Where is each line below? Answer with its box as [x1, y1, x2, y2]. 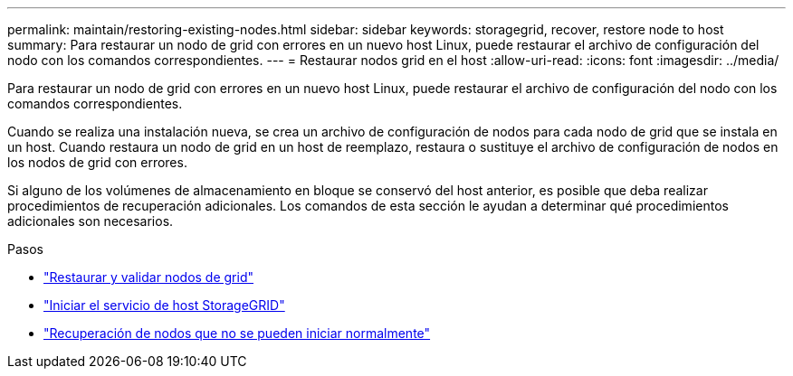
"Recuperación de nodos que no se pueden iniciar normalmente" [43, 325, 431, 341]
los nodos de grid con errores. [7, 155, 187, 170]
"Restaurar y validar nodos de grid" [43, 269, 254, 285]
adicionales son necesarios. [7, 213, 174, 229]
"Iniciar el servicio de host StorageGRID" [43, 297, 285, 313]
